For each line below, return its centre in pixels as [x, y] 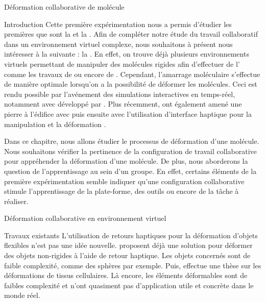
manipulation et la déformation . [55, 124]
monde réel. [22, 295]
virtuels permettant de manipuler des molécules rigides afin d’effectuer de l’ [122, 64]
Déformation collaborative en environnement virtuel [85, 218]
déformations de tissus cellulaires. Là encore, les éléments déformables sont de [126, 275]
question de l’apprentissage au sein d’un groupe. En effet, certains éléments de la [130, 171]
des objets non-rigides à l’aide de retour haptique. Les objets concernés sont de [127, 255]
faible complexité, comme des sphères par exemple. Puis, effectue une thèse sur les [133, 265]
